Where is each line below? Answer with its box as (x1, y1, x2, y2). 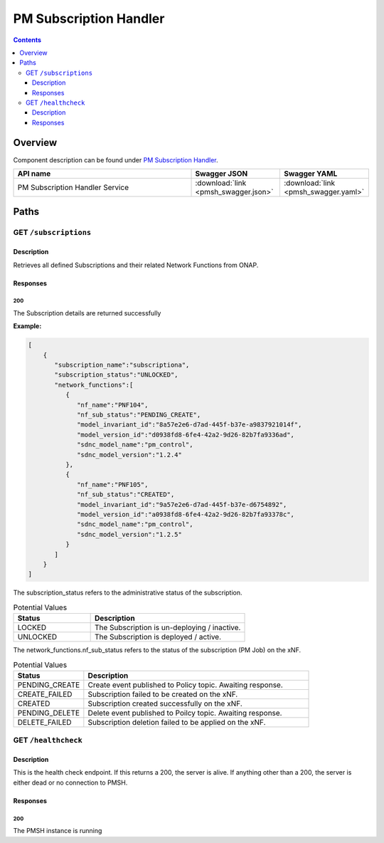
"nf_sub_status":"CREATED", (77, 491, 175, 498)
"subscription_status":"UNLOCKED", (54, 371, 178, 379)
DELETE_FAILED (17, 717, 72, 727)
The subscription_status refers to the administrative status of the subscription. (13, 588, 242, 597)
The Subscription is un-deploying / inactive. (94, 623, 241, 633)
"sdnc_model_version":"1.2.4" (77, 451, 183, 459)
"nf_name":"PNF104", (77, 401, 149, 409)
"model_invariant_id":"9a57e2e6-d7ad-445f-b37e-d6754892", (77, 501, 287, 508)
